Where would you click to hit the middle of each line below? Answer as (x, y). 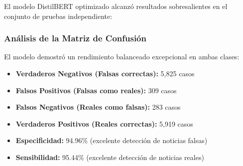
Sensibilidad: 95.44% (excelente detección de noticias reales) (110, 157)
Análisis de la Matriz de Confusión (75, 38)
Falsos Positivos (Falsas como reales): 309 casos (96, 90)
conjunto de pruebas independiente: (58, 16)
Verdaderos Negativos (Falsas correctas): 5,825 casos (105, 73)
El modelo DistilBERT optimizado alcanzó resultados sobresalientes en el (116, 6)
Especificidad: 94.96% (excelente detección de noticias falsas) (112, 140)
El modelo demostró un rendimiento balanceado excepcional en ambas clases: (122, 57)
